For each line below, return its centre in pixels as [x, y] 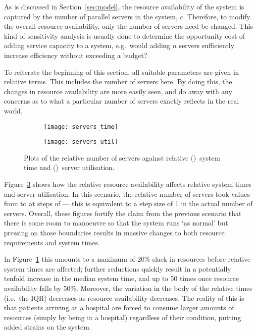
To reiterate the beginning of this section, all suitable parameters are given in [122, 72]
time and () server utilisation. [69, 167]
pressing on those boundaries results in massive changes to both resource [114, 232]
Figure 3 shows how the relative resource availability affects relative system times [128, 184]
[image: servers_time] [81, 127]
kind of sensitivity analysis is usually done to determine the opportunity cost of [125, 35]
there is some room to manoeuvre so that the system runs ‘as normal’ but [116, 223]
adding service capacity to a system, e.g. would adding [87, 45]
